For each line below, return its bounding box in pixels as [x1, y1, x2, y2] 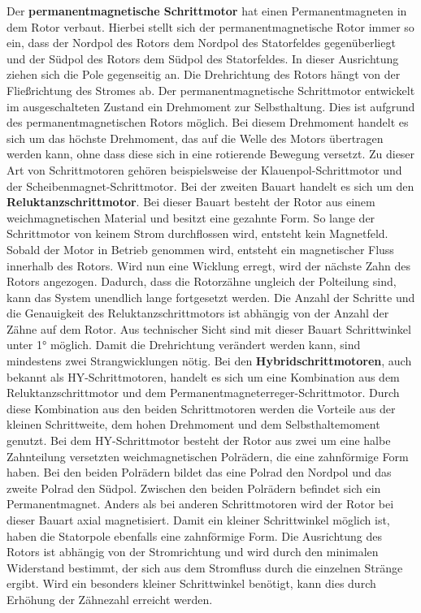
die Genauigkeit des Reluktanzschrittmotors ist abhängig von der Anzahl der [7, 304, 389, 322]
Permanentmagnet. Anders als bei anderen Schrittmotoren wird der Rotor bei [7, 495, 394, 512]
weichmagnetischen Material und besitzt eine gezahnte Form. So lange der [7, 209, 375, 226]
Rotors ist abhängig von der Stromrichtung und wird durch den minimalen [7, 543, 379, 560]
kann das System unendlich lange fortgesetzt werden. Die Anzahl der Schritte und [7, 288, 415, 305]
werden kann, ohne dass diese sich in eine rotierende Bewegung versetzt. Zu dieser [7, 145, 415, 162]
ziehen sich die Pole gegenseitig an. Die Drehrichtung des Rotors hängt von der [7, 66, 401, 83]
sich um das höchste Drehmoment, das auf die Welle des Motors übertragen [7, 129, 384, 146]
